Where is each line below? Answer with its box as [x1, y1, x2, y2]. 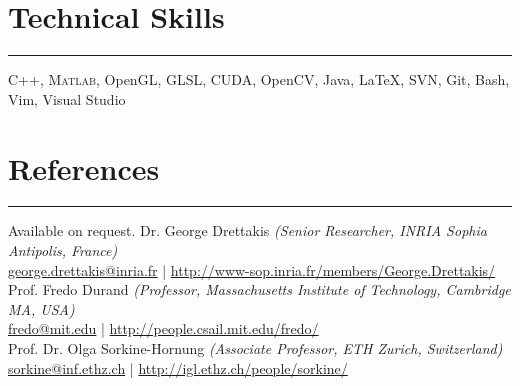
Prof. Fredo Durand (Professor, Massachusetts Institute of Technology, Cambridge [8, 279, 511, 300]
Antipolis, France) [8, 240, 118, 261]
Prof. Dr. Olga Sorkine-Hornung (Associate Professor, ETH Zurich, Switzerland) [8, 338, 503, 358]
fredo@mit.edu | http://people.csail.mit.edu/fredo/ [8, 318, 319, 339]
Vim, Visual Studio [8, 88, 126, 109]
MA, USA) [8, 298, 75, 319]
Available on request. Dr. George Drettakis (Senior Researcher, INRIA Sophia [8, 220, 487, 241]
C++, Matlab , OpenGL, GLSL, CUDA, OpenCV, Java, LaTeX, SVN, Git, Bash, [8, 69, 510, 90]
